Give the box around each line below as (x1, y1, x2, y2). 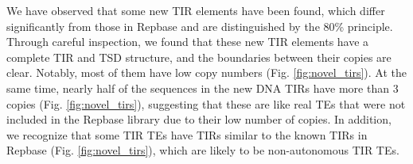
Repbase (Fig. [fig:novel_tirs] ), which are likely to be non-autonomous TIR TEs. (6, 142, 399, 158)
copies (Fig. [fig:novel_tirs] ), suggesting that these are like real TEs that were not (6, 95, 406, 112)
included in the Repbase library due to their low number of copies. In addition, (6, 111, 392, 128)
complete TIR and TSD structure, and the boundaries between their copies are (6, 48, 392, 65)
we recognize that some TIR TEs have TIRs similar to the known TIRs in (6, 126, 368, 143)
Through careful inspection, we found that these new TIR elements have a (6, 33, 369, 50)
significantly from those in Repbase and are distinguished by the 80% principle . (6, 17, 393, 34)
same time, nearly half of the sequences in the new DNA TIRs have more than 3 (6, 79, 399, 96)
